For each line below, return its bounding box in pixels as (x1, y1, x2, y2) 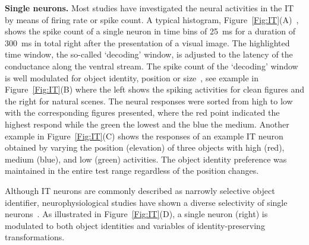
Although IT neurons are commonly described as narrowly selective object (5, 184, 275, 196)
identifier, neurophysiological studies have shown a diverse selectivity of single (5, 196, 288, 208)
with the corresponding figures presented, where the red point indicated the (5, 106, 280, 119)
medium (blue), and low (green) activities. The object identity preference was (5, 152, 287, 165)
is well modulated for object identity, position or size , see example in (5, 71, 258, 84)
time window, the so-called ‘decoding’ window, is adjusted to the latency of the (5, 48, 293, 61)
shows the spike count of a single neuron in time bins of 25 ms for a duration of (5, 25, 296, 37)
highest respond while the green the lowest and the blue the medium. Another (5, 117, 289, 130)
